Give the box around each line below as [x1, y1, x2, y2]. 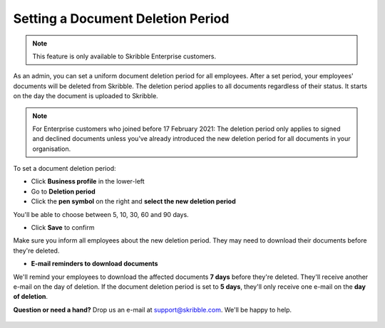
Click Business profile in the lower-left [31, 177, 145, 186]
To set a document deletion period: [13, 164, 116, 173]
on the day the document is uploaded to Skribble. [13, 92, 158, 100]
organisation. [32, 144, 71, 153]
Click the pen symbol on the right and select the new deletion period [31, 197, 236, 206]
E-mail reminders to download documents [31, 260, 158, 268]
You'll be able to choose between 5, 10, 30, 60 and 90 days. [13, 210, 189, 218]
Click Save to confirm [31, 223, 95, 232]
